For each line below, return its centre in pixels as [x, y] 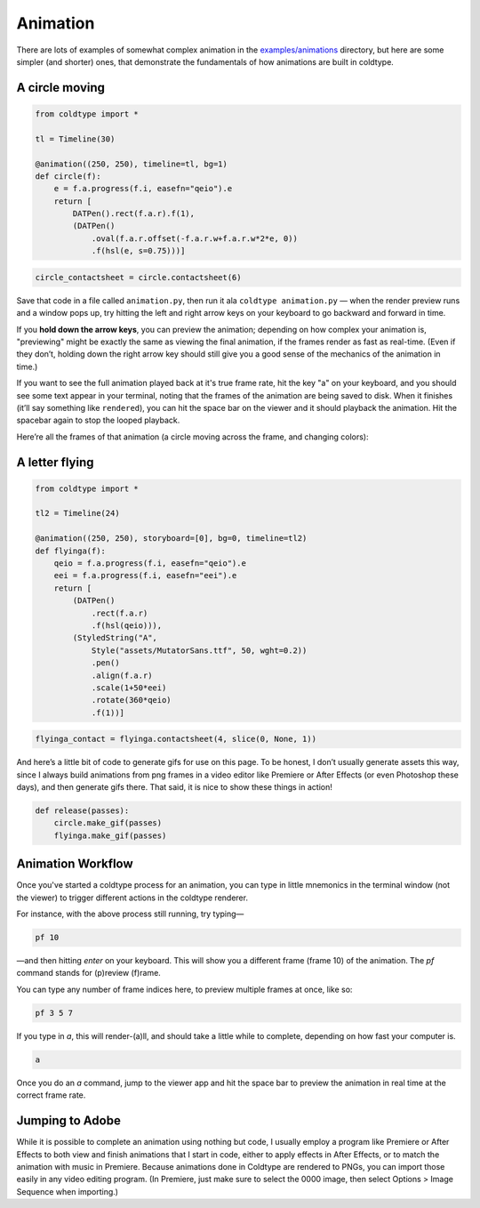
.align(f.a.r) [122, 675]
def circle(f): [68, 176]
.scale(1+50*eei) [129, 688]
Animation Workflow [75, 864]
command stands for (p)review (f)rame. [89, 973]
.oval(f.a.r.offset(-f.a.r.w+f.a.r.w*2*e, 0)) [194, 238]
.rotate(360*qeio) [132, 700]
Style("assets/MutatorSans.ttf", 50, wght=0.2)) [199, 650]
